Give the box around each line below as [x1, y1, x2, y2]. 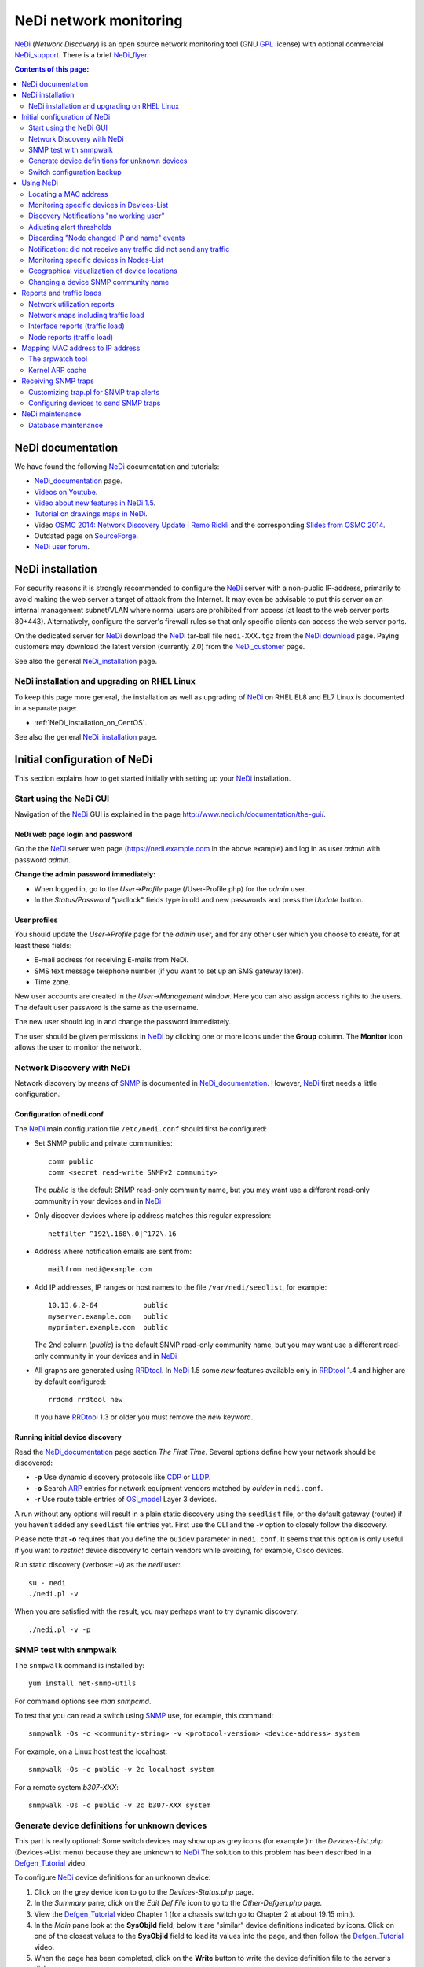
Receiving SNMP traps [21, 376, 94, 386]
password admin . [14, 854, 71, 865]
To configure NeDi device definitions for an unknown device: [14, 1873, 211, 1882]
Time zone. [34, 976, 71, 987]
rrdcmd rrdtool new [48, 1395, 123, 1404]
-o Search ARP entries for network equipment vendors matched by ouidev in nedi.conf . [34, 1483, 323, 1493]
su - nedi [28, 1578, 66, 1587]
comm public [48, 1157, 94, 1166]
